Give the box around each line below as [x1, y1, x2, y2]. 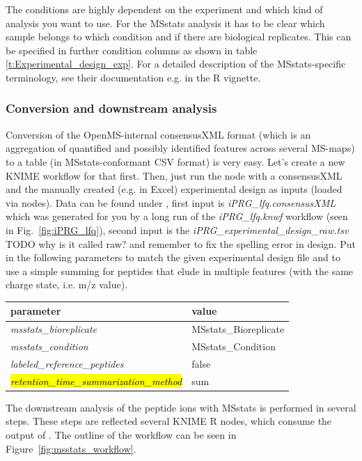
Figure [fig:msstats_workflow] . [6, 441, 136, 455]
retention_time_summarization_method [10, 373, 182, 388]
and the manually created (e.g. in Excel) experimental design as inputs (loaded [6, 182, 343, 196]
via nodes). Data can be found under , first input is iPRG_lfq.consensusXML [6, 195, 336, 210]
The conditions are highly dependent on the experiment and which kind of [6, 2, 323, 16]
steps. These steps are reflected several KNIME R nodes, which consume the [6, 414, 332, 428]
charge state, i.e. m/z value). [6, 277, 128, 292]
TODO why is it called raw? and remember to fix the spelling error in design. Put [6, 236, 356, 251]
